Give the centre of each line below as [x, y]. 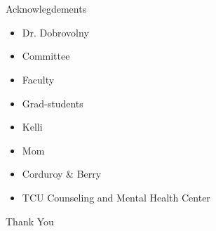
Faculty [38, 79]
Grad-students [53, 103]
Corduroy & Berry [62, 174]
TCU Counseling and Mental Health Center [116, 197]
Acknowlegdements [46, 9]
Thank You [30, 221]
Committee [46, 56]
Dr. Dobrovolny [55, 32]
